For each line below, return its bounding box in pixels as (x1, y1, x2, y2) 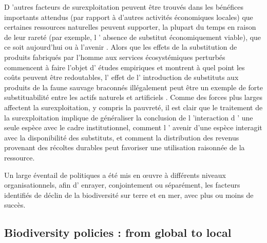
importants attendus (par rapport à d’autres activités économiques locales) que (4, 11, 253, 22)
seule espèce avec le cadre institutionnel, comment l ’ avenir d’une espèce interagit (4, 122, 262, 133)
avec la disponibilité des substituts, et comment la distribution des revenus (4, 132, 239, 143)
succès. (4, 199, 26, 210)
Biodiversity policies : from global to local (4, 225, 232, 240)
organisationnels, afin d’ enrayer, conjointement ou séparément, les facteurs (4, 179, 240, 190)
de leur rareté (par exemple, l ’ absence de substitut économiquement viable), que (4, 31, 261, 42)
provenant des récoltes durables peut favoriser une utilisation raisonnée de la (4, 142, 245, 153)
